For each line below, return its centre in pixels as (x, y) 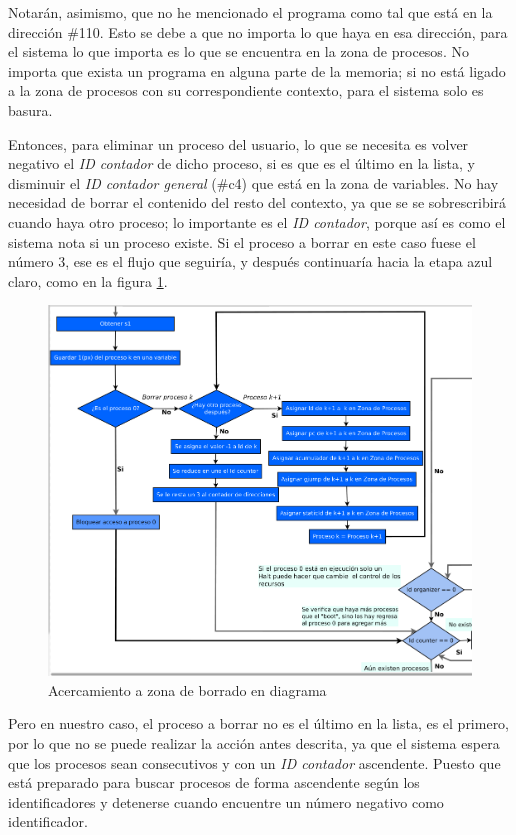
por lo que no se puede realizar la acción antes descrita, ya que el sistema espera (254, 743)
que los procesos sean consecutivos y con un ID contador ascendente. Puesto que (254, 762)
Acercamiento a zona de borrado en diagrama (187, 689)
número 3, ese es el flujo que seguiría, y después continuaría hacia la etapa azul (250, 261)
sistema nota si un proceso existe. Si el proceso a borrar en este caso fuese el (242, 241)
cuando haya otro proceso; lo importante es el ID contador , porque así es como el (257, 221)
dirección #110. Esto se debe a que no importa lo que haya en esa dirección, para (258, 31)
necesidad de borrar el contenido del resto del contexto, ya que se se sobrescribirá (257, 202)
